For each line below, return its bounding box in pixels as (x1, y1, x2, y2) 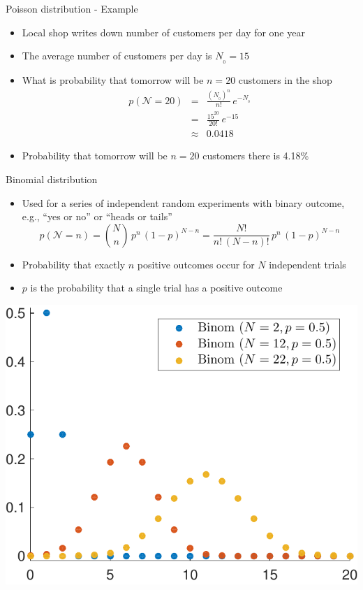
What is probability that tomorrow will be (22, 73, 204, 87)
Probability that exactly (22, 257, 126, 271)
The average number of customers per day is (22, 48, 212, 63)
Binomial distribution (6, 171, 98, 186)
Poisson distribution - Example (6, 1, 138, 15)
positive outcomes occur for (137, 257, 255, 271)
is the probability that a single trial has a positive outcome (30, 280, 283, 295)
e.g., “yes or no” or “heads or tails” (22, 209, 172, 224)
